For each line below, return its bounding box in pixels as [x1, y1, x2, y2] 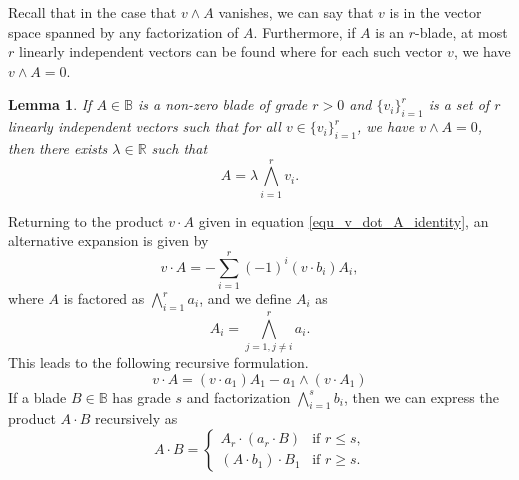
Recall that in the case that [8, 2, 177, 22]
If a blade [8, 386, 67, 407]
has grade [112, 386, 171, 407]
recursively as [94, 408, 178, 429]
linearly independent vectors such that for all [8, 116, 281, 137]
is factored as [63, 288, 145, 308]
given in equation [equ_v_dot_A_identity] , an [198, 210, 489, 231]
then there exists [8, 137, 108, 158]
